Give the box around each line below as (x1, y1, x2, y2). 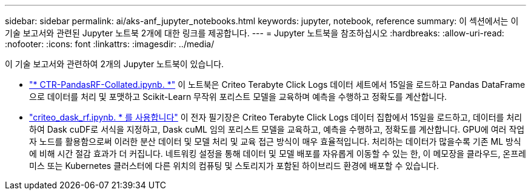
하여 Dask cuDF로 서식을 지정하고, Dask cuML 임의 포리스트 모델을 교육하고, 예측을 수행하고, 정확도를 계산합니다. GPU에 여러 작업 (29, 124, 525, 134)
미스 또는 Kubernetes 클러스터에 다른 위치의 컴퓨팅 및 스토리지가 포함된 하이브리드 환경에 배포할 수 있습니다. (29, 160, 439, 171)
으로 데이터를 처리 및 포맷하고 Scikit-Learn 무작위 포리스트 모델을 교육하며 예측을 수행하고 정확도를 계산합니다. (29, 91, 447, 102)
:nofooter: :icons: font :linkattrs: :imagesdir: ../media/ (5, 39, 215, 49)
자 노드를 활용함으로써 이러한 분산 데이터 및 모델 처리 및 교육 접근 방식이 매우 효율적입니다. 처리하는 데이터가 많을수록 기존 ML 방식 (29, 136, 521, 147)
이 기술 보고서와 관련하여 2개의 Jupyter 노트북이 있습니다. (5, 59, 224, 69)
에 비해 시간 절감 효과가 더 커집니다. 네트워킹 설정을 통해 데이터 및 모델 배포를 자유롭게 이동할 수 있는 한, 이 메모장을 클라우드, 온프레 (29, 148, 527, 159)
